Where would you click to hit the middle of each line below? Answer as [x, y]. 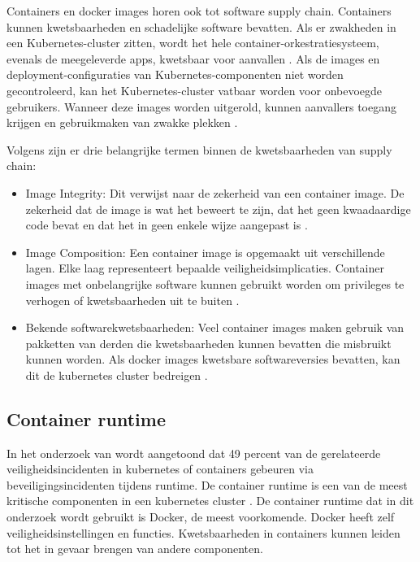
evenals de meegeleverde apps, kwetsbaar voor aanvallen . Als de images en [193, 58]
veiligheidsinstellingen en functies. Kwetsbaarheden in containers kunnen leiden [204, 532]
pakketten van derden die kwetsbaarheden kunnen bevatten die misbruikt [208, 343]
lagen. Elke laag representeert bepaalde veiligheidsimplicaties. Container [205, 268]
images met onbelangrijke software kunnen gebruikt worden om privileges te [215, 283]
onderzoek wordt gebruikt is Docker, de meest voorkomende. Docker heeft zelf [201, 517]
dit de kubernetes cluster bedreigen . [117, 375]
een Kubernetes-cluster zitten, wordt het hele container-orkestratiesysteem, [193, 43]
